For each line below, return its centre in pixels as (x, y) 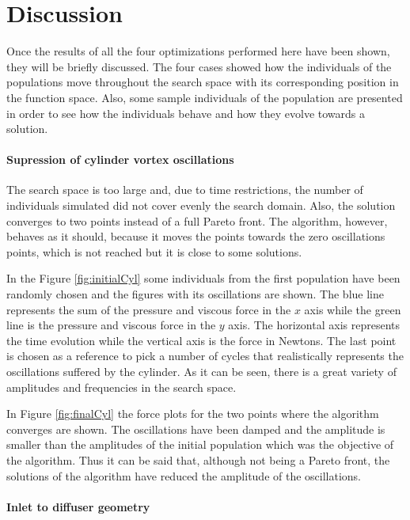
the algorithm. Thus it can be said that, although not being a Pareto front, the (198, 459)
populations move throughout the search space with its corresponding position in (203, 82)
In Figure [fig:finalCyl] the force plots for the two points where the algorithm (193, 414)
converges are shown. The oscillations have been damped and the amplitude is (196, 429)
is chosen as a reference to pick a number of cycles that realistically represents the (205, 356)
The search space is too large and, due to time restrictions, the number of (185, 190)
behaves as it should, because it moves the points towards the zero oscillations (196, 236)
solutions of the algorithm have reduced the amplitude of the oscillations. (184, 475)
